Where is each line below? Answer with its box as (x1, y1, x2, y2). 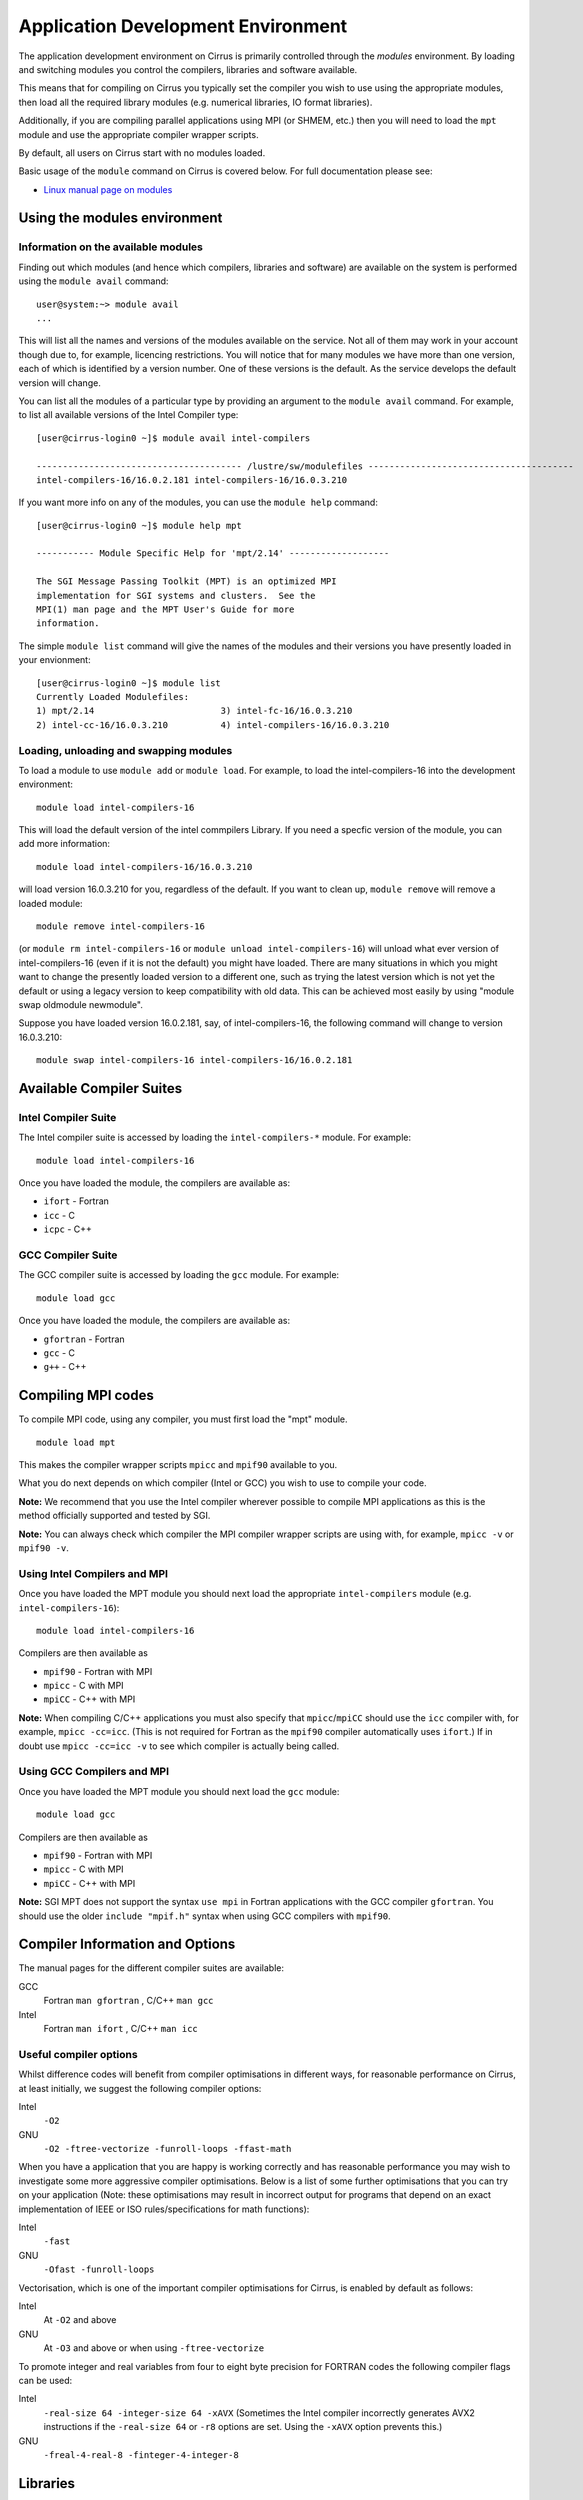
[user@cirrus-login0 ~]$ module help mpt (36, 520, 242, 531)
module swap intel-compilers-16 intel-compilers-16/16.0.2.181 (36, 1055, 353, 1066)
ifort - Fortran (43, 1195, 110, 1207)
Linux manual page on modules (43, 183, 173, 195)
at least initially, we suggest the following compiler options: (18, 2082, 262, 2094)
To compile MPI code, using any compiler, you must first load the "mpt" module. (18, 1413, 349, 1425)
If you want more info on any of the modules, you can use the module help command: (18, 496, 379, 509)
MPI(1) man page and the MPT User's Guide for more (36, 604, 295, 615)
